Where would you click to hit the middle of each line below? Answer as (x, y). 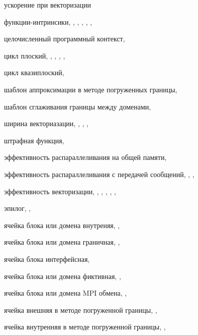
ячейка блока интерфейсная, (47, 259)
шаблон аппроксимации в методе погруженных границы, (91, 89)
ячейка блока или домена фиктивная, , (63, 276)
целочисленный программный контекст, (65, 39)
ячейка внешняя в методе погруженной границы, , (81, 310)
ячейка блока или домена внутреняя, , (62, 225)
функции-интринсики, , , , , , (48, 21)
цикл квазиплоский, (34, 72)
